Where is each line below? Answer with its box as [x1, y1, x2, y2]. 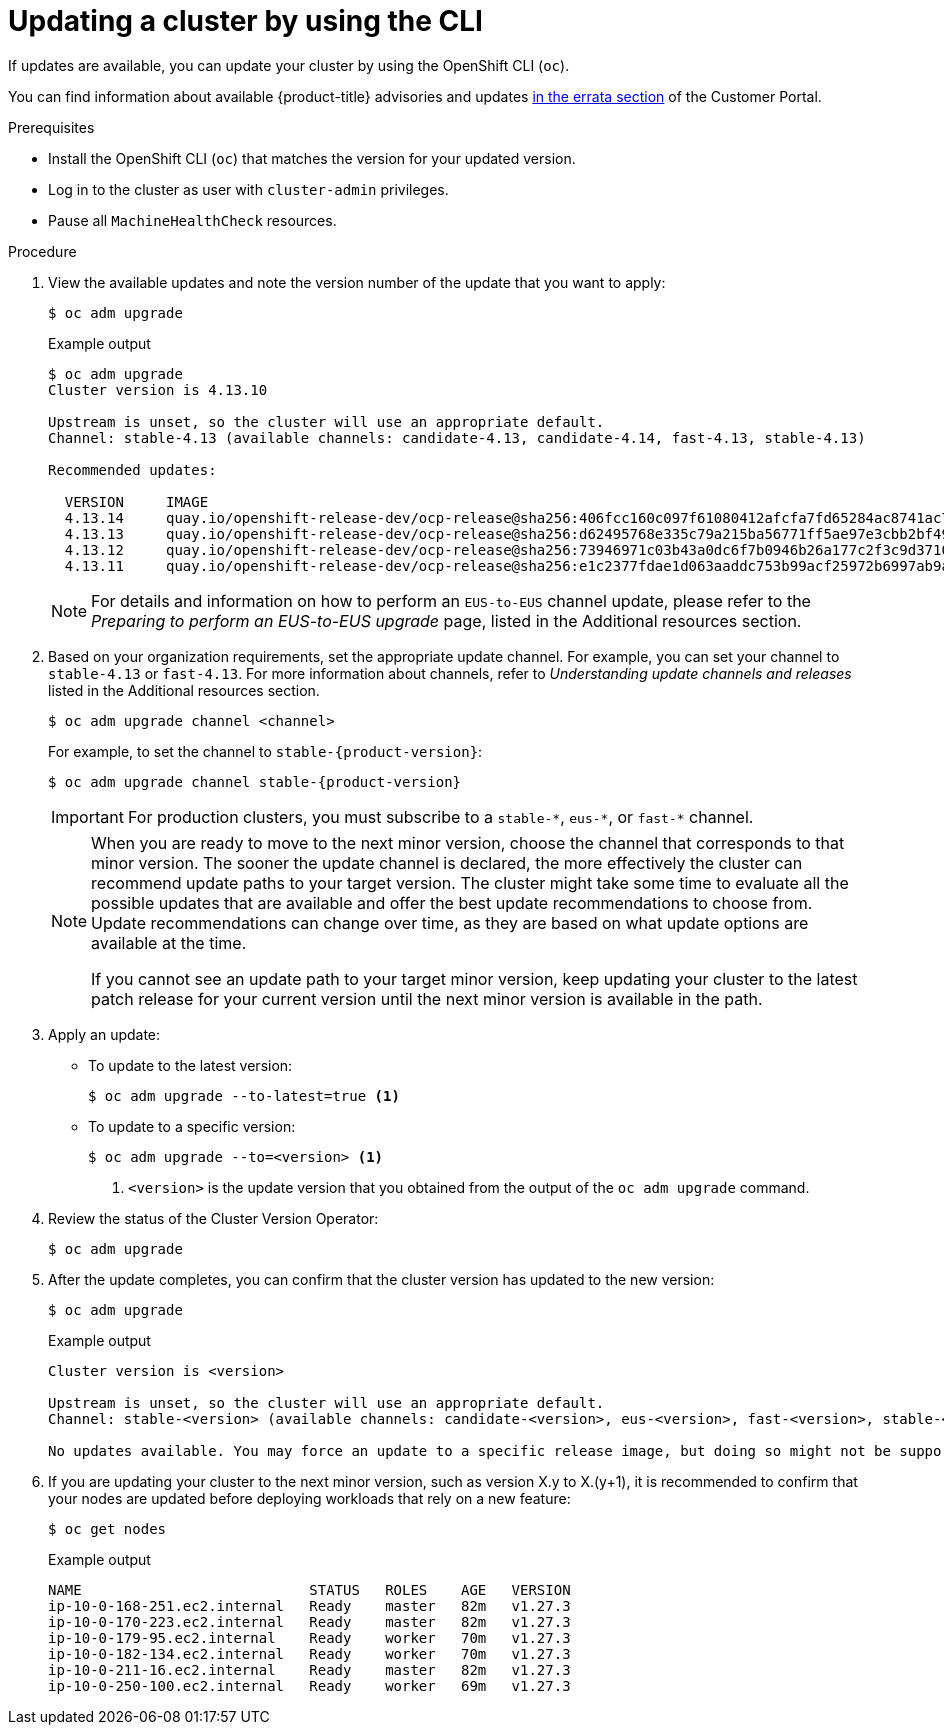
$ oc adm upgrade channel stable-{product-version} [48, 773, 462, 790]
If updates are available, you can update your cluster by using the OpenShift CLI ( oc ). [8, 56, 570, 74]
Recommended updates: [48, 461, 217, 478]
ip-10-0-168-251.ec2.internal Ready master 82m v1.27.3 [48, 1597, 571, 1614]
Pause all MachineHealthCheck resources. [48, 211, 337, 229]
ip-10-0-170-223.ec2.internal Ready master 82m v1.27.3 [48, 1613, 571, 1630]
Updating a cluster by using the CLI [8, 4, 483, 38]
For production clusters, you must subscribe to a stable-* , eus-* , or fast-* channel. [127, 806, 754, 827]
